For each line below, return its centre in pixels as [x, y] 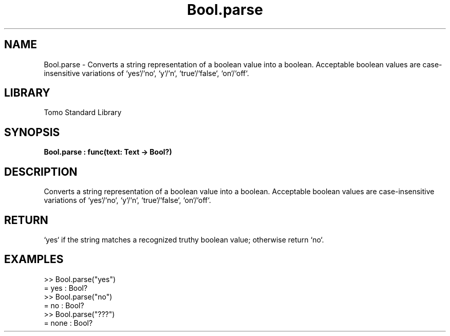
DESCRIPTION [41, 172]
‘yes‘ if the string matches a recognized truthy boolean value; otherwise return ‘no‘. [184, 239]
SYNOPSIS [32, 132]
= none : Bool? [68, 323]
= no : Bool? [64, 305]
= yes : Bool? [66, 288]
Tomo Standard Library [83, 113]
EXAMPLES [34, 259]
